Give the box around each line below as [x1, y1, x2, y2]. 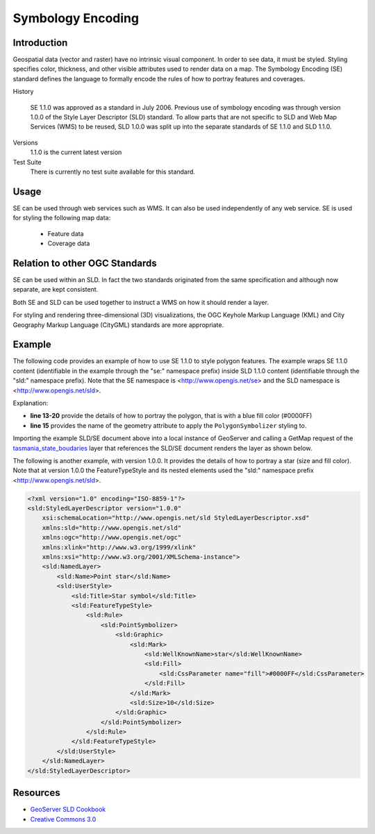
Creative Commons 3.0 [30, 815, 97, 823]
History [12, 87, 34, 96]
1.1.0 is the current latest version [30, 148, 122, 156]
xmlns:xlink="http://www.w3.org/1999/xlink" [42, 543, 197, 551]
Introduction [12, 37, 68, 49]
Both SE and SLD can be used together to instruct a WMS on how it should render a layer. [12, 298, 269, 306]
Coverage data [47, 240, 90, 248]
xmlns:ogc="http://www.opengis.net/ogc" [42, 533, 182, 542]
